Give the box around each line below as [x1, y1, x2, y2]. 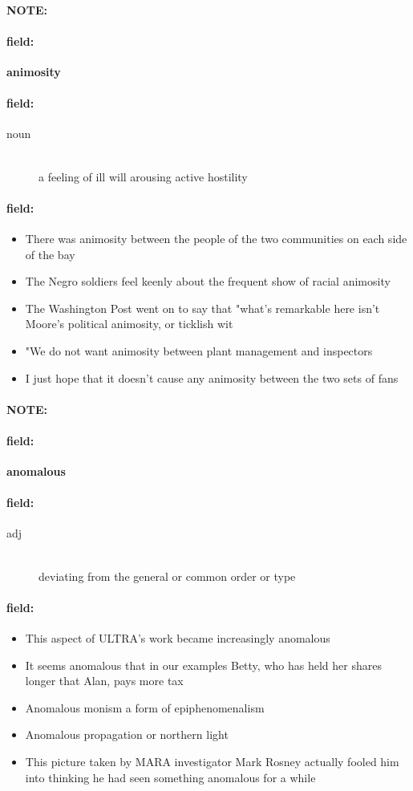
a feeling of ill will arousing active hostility [38, 168, 248, 185]
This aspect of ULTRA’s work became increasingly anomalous [25, 630, 330, 647]
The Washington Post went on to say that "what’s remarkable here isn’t [25, 299, 380, 316]
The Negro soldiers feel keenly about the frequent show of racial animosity [25, 273, 391, 290]
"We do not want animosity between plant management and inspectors [25, 342, 373, 359]
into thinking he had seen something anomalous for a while [25, 769, 316, 785]
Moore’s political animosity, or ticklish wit [25, 315, 233, 332]
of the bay [25, 245, 75, 262]
